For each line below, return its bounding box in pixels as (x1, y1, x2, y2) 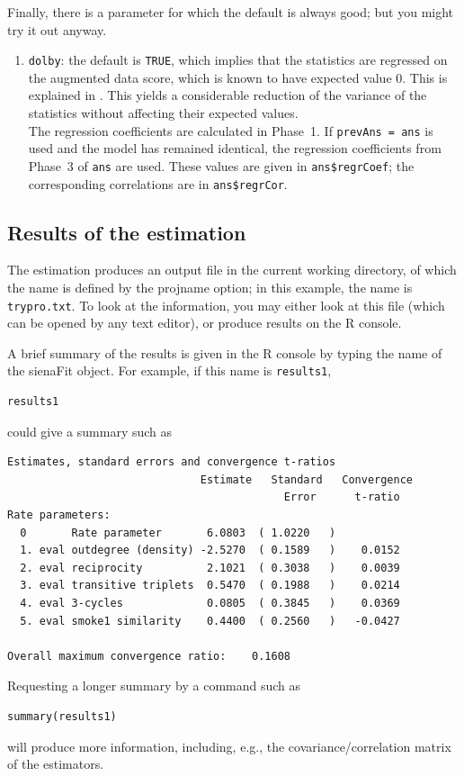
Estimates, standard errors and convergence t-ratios (7, 456, 336, 469)
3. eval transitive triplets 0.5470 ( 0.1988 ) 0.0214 (20, 579, 400, 592)
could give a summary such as (7, 421, 173, 440)
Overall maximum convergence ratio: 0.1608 (7, 649, 290, 663)
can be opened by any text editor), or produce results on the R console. (7, 313, 402, 332)
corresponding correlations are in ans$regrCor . (28, 174, 288, 193)
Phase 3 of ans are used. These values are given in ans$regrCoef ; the (28, 156, 415, 175)
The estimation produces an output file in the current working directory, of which (7, 260, 457, 279)
